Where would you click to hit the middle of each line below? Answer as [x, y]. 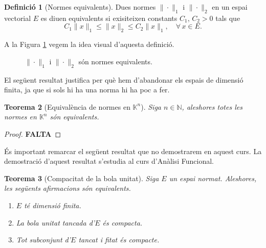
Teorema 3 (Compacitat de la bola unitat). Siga [82, 178]
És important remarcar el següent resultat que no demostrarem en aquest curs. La [133, 151]
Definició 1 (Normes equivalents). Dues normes [80, 7]
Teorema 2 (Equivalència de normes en [67, 106]
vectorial [18, 18]
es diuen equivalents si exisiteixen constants [109, 18]
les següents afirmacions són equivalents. [68, 188]
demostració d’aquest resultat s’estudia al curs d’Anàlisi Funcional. [109, 161]
